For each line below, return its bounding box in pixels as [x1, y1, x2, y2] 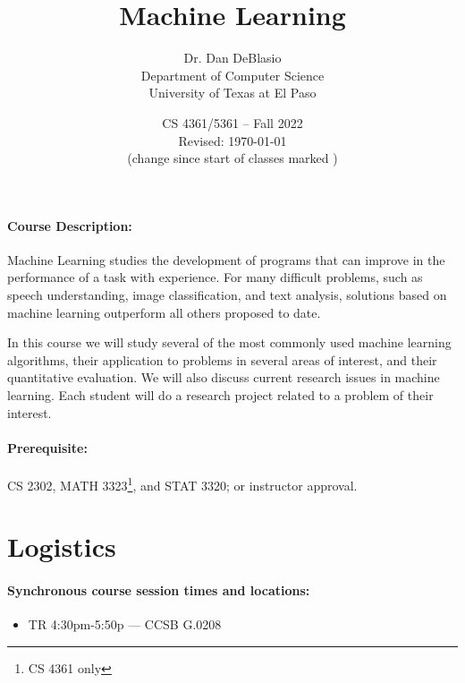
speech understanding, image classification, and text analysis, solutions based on [7, 286, 447, 304]
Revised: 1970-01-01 [178, 131, 287, 149]
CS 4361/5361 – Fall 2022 [162, 113, 303, 132]
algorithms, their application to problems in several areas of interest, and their [7, 350, 437, 369]
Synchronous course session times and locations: [7, 581, 310, 600]
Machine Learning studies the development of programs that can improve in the [7, 250, 445, 269]
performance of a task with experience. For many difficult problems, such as [7, 268, 423, 286]
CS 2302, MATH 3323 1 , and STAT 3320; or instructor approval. [7, 474, 358, 494]
